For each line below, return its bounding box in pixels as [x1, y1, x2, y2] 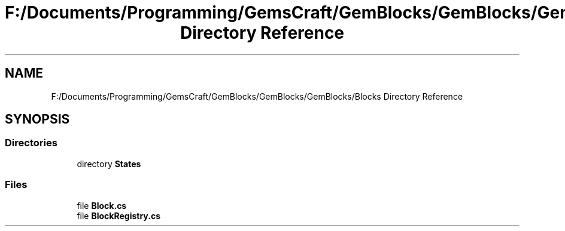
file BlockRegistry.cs [77, 210, 160, 221]
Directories [5, 137, 57, 149]
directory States [77, 158, 141, 169]
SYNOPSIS [5, 112, 70, 127]
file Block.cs [77, 200, 127, 211]
